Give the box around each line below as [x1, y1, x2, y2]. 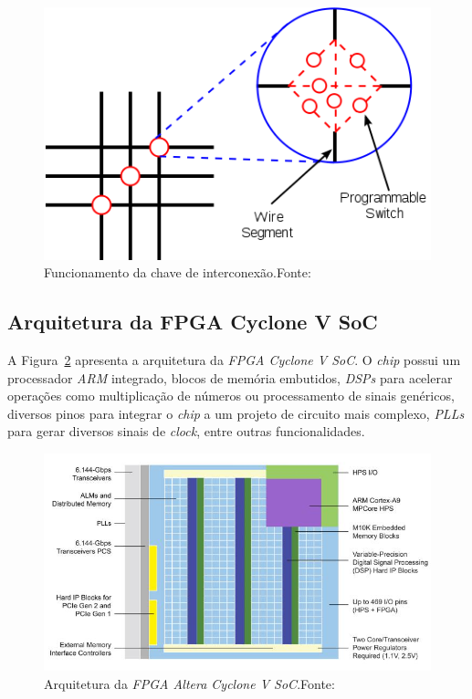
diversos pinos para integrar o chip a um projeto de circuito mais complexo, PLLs [7, 403, 465, 423]
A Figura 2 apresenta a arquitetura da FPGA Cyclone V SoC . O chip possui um [7, 349, 461, 369]
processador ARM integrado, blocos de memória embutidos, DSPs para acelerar [7, 368, 453, 387]
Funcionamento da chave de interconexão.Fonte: [44, 263, 311, 282]
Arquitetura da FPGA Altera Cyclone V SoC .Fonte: [44, 674, 335, 694]
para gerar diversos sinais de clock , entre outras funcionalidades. [7, 422, 365, 441]
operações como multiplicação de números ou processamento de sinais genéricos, [7, 386, 455, 405]
